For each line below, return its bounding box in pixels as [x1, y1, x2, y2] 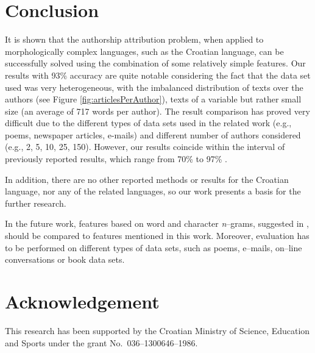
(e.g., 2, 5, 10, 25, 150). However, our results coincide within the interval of [5, 140, 285, 153]
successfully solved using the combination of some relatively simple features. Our [5, 57, 306, 70]
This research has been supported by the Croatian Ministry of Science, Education [5, 324, 310, 337]
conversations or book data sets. [5, 253, 125, 266]
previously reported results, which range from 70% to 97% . [5, 152, 227, 165]
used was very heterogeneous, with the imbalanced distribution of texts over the [5, 80, 303, 93]
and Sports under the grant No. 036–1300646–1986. [5, 336, 198, 349]
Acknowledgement [5, 289, 160, 313]
